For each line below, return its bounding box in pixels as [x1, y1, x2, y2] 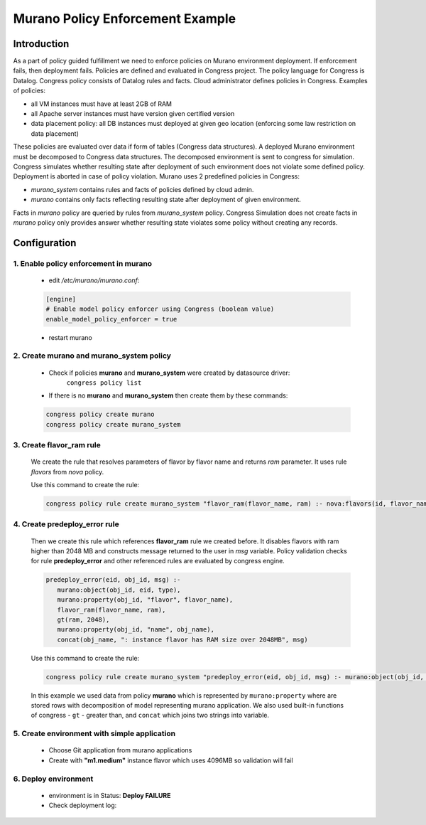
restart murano [48, 333, 92, 341]
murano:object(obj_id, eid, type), [57, 585, 181, 594]
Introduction [13, 38, 70, 50]
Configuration [13, 237, 77, 249]
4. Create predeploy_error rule [13, 519, 120, 529]
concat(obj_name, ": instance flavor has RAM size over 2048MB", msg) [57, 635, 308, 644]
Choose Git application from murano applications [48, 746, 192, 755]
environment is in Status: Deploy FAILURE [48, 791, 171, 799]
